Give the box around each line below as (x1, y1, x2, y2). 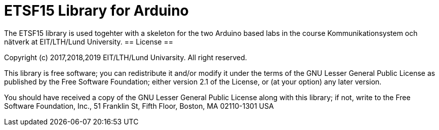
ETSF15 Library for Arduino (4, 2, 189, 19)
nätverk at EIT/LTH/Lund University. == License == (4, 37, 173, 46)
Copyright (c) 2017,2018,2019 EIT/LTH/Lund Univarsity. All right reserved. (4, 53, 247, 62)
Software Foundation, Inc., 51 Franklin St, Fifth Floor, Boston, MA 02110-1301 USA (4, 101, 274, 110)
